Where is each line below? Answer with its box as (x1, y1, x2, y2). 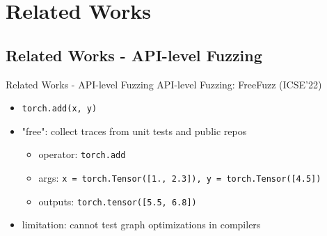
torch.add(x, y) (22, 104, 97, 114)
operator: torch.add (38, 147, 126, 162)
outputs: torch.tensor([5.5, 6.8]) (38, 194, 197, 208)
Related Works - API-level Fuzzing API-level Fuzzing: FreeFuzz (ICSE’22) (6, 77, 322, 91)
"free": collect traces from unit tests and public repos (22, 123, 247, 138)
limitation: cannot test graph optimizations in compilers (22, 217, 261, 232)
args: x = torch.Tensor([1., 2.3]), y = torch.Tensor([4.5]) (38, 171, 321, 185)
